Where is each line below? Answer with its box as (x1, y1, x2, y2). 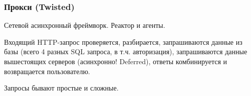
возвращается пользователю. (4, 66, 90, 76)
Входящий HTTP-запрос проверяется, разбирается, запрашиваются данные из (4, 36, 242, 47)
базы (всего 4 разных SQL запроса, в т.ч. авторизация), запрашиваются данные (4, 46, 247, 57)
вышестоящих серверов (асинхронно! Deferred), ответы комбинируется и (4, 56, 227, 66)
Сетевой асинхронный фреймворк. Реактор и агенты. (4, 20, 165, 30)
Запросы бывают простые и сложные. (4, 83, 119, 93)
